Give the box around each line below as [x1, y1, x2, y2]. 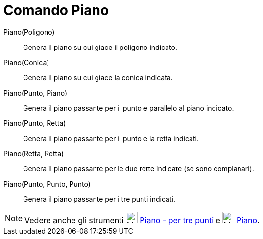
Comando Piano [3, 2, 109, 19]
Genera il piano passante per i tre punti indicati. [23, 194, 175, 203]
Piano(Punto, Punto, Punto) [3, 179, 91, 188]
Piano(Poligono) [3, 27, 55, 36]
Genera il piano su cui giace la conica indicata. [23, 73, 173, 82]
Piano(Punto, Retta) [3, 119, 66, 127]
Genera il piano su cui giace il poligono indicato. [23, 43, 177, 51]
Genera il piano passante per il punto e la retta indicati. [23, 134, 199, 143]
